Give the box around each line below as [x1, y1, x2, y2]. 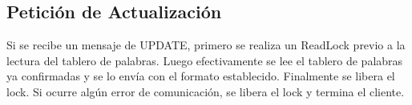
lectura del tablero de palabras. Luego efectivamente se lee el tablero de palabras [6, 52, 403, 68]
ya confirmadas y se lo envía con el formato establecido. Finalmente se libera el [6, 68, 395, 84]
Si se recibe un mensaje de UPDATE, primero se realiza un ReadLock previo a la [6, 37, 406, 53]
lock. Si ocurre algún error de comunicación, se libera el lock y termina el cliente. [6, 83, 405, 99]
